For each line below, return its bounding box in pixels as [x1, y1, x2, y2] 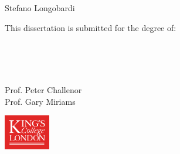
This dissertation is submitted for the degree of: [5, 21, 176, 33]
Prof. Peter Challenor [5, 84, 82, 96]
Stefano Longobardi [5, 2, 75, 14]
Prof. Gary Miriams [5, 95, 76, 107]
